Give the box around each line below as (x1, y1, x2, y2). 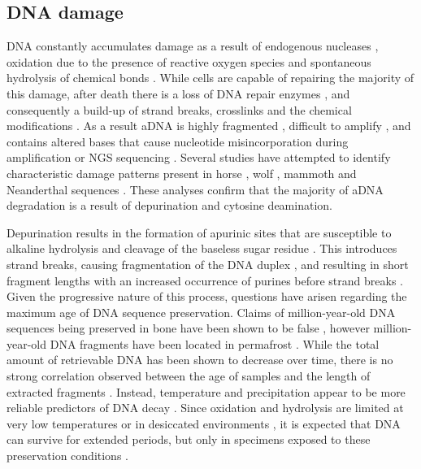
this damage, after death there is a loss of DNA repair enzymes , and (7, 85, 350, 102)
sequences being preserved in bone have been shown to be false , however (7, 319, 370, 337)
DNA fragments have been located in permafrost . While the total (50, 335, 380, 352)
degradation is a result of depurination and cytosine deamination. (7, 197, 332, 214)
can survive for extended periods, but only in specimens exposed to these (7, 431, 371, 448)
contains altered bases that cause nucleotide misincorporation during (7, 132, 349, 150)
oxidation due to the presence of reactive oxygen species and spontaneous (7, 53, 371, 70)
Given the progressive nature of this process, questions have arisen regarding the (7, 288, 407, 305)
